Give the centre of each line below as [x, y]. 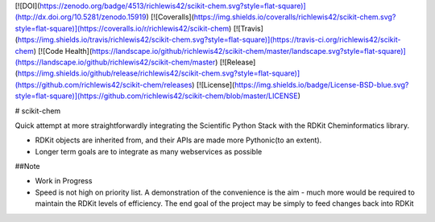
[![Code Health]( [65, 51]
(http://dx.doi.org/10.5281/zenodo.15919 [81, 17]
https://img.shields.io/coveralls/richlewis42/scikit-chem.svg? [295, 17]
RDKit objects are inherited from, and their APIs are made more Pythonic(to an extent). [178, 140]
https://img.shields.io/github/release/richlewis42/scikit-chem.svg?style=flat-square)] [159, 73]
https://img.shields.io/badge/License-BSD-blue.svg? [321, 84]
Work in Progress [64, 181]
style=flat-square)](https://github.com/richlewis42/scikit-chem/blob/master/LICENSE [156, 96]
